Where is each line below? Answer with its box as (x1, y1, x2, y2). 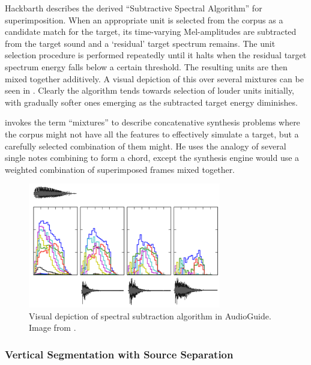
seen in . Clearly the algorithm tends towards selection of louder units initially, (5, 84, 295, 97)
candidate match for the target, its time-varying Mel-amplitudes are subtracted (5, 25, 297, 38)
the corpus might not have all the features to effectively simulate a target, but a (5, 127, 299, 140)
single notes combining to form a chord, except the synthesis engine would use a (5, 151, 300, 164)
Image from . (29, 321, 76, 334)
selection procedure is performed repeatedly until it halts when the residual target (5, 49, 307, 61)
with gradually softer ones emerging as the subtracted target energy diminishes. (5, 95, 298, 108)
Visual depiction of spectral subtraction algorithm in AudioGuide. (29, 309, 271, 322)
